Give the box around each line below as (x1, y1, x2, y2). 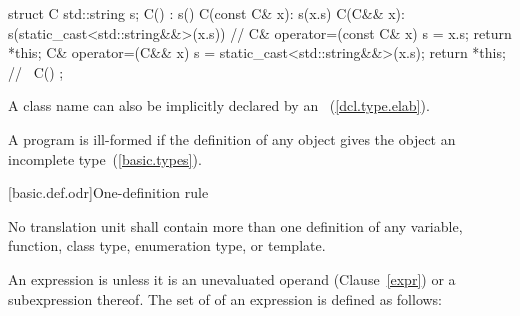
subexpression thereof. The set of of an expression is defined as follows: (8, 288, 443, 309)
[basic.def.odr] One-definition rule (8, 182, 209, 203)
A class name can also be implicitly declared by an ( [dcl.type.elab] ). (8, 95, 430, 116)
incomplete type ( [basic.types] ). (8, 148, 202, 169)
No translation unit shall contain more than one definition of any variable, (8, 215, 463, 236)
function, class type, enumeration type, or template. (8, 235, 326, 256)
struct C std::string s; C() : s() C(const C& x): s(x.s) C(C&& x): (8, 3, 405, 23)
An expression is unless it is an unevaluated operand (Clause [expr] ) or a (8, 268, 456, 289)
